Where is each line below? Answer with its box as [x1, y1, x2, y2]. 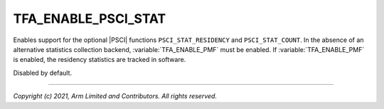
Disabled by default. [13, 68, 73, 77]
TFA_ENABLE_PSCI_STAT [13, 11, 166, 26]
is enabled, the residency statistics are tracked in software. [13, 56, 186, 64]
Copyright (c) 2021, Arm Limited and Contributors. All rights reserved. [13, 92, 217, 100]
